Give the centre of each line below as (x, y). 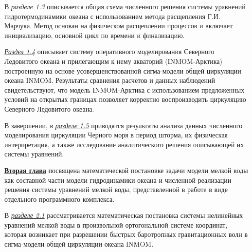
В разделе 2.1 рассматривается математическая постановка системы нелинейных (124, 215)
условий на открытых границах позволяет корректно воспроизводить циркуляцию (125, 99)
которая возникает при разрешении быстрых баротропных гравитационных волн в (126, 234)
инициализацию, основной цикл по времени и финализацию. (95, 35)
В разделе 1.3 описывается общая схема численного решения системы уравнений (125, 6)
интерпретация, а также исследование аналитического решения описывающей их (124, 144)
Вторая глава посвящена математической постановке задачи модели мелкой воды (126, 170)
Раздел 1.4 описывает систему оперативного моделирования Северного (109, 51)
